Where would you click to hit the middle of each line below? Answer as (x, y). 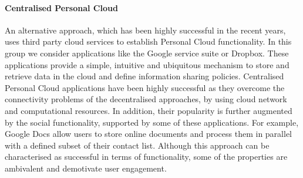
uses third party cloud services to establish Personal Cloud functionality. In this (148, 41)
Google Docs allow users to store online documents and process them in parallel (149, 134)
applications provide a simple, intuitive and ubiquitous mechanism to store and (147, 64)
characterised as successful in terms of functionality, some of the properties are (146, 157)
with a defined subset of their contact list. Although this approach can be (137, 145)
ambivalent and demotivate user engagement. (86, 168)
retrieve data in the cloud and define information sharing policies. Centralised (144, 76)
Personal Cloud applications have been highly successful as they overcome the (145, 87)
